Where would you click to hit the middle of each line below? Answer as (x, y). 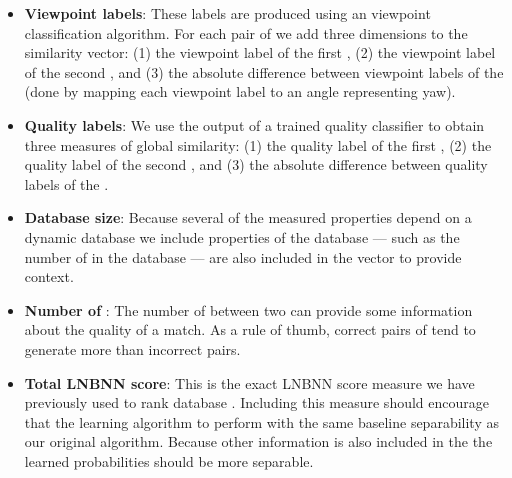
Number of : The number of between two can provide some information (248, 309)
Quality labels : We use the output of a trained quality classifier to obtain (254, 124)
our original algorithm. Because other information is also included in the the (258, 441)
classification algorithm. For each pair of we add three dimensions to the (246, 32)
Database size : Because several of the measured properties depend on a (248, 217)
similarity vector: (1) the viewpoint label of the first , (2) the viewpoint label (260, 52)
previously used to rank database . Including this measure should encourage (256, 402)
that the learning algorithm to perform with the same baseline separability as (261, 421)
